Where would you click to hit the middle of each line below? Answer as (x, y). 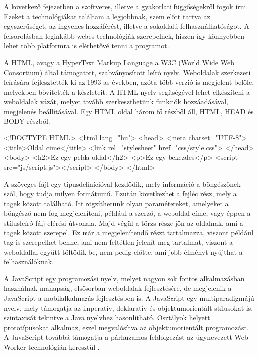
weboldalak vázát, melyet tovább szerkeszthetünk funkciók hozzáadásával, (116, 101)
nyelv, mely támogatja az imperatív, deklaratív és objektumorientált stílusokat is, (129, 307)
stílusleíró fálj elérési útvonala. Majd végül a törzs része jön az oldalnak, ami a (124, 222)
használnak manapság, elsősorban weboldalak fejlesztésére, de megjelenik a (118, 288)
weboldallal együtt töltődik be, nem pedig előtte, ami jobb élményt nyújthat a (123, 252)
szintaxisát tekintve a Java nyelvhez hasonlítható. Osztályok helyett (107, 317)
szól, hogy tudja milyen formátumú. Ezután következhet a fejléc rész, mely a (120, 193)
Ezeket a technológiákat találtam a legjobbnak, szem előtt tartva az (107, 16)
